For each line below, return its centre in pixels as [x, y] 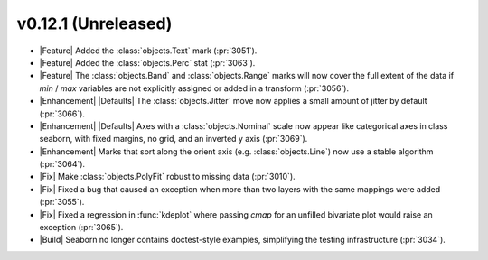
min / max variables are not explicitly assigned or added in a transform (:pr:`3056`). [194, 88]
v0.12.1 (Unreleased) [94, 23]
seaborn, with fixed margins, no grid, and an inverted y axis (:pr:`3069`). [174, 139]
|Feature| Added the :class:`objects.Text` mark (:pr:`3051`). [148, 51]
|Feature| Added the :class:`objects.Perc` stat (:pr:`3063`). [147, 62]
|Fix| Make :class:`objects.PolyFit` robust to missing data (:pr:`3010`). [167, 177]
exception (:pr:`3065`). [81, 227]
